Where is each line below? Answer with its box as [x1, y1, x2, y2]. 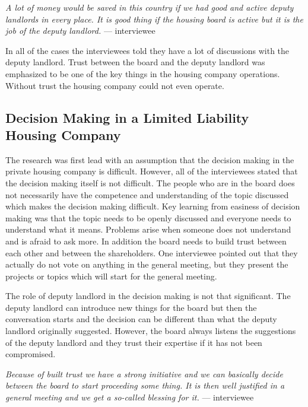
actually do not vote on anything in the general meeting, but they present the [5, 258, 288, 271]
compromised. [5, 348, 56, 360]
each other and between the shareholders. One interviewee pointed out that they [5, 246, 298, 259]
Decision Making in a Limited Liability [5, 108, 249, 126]
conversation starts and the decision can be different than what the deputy [5, 313, 277, 325]
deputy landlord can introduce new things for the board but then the [5, 301, 257, 313]
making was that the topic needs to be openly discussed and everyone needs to [5, 211, 291, 224]
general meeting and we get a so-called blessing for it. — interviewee [5, 391, 254, 403]
